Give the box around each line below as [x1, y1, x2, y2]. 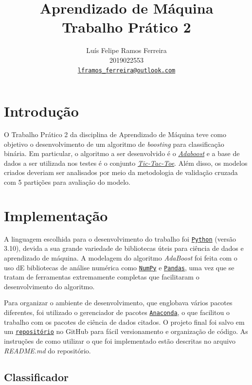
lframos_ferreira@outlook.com [77, 67, 176, 74]
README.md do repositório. [4, 345, 91, 355]
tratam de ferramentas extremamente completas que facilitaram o [4, 272, 199, 282]
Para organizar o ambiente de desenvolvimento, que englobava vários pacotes [4, 297, 233, 308]
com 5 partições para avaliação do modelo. [4, 177, 130, 187]
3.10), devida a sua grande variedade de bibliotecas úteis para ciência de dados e [4, 243, 244, 253]
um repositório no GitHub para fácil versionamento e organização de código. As [4, 326, 248, 336]
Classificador [4, 369, 69, 384]
